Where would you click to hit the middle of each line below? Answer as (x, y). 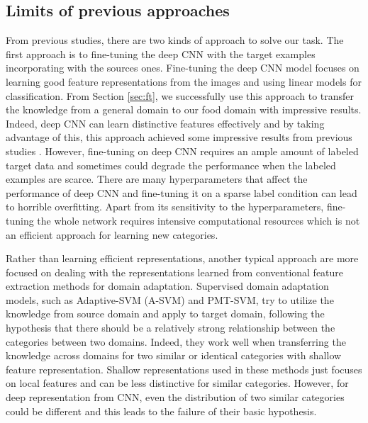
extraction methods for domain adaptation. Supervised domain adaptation (167, 286)
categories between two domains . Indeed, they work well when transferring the (176, 341)
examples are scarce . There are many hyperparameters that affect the (157, 179)
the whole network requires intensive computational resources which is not (199, 220)
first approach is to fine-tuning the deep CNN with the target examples (161, 53)
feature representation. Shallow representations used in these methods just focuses (184, 369)
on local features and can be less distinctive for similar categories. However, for (177, 383)
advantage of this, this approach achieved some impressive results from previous (179, 137)
